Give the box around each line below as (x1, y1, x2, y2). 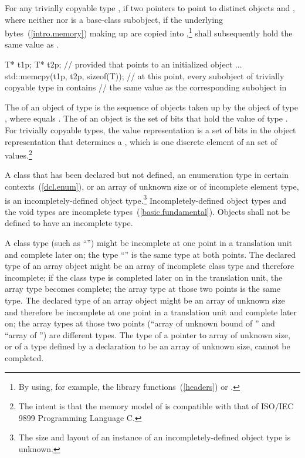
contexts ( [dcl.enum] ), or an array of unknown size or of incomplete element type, (5, 180, 299, 193)
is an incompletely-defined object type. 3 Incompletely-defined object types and (5, 192, 287, 206)
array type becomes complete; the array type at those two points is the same (5, 282, 280, 295)
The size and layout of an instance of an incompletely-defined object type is (18, 431, 291, 443)
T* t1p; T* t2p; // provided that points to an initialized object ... (5, 58, 242, 70)
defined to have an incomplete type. (5, 217, 133, 229)
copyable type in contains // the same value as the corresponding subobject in (5, 81, 287, 93)
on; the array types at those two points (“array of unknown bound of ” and (5, 317, 275, 329)
